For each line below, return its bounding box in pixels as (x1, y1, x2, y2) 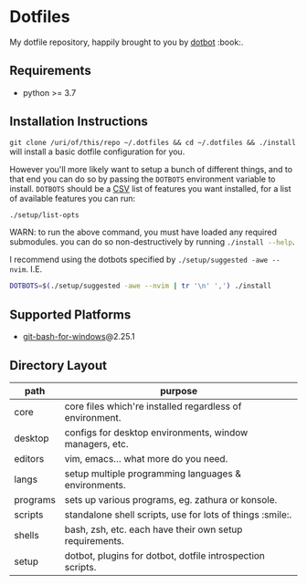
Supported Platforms (9, 307, 132, 322)
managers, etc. (64, 437, 129, 450)
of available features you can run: (9, 193, 136, 204)
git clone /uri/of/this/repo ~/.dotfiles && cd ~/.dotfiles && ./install (9, 138, 297, 147)
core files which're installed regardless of (64, 400, 242, 413)
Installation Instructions (9, 114, 149, 130)
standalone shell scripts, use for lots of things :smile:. (64, 508, 292, 521)
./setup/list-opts (9, 210, 79, 220)
